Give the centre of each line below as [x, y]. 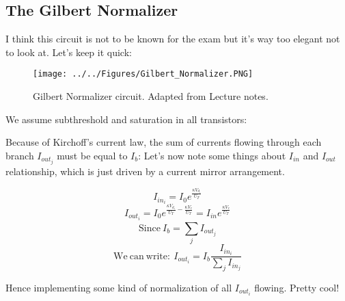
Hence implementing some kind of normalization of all [119, 287]
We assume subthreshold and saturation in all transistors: [126, 119]
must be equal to [92, 155]
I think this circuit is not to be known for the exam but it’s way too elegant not [173, 39]
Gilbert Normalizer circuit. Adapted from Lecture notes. [151, 96]
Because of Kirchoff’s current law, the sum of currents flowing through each [164, 142]
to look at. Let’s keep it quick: [69, 52]
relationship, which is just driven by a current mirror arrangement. [145, 171]
